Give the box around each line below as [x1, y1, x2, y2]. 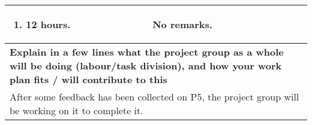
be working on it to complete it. [10, 103, 143, 117]
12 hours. [26, 17, 71, 31]
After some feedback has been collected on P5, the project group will [10, 90, 299, 103]
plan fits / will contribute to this [10, 72, 167, 86]
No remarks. [152, 17, 212, 31]
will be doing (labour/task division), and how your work [10, 59, 282, 72]
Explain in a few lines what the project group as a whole [10, 45, 284, 59]
